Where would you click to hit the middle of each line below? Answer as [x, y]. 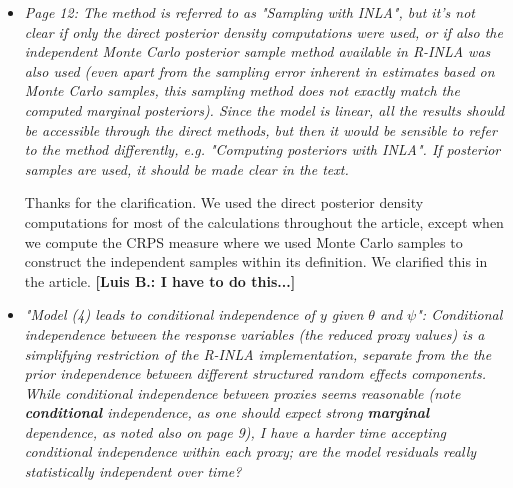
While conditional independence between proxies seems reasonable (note [242, 392]
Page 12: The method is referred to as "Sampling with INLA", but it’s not [250, 12]
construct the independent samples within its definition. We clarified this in [256, 261]
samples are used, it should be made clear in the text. [186, 168]
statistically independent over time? [133, 471]
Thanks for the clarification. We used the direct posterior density [224, 202]
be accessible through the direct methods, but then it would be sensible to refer [260, 129]
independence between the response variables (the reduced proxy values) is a [254, 333]
